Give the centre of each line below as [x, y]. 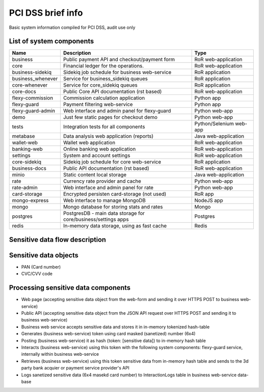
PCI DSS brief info [46, 13]
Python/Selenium [214, 124]
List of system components [51, 41]
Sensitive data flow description [57, 240]
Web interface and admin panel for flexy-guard [117, 111]
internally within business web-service [60, 354]
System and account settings [97, 156]
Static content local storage [95, 175]
